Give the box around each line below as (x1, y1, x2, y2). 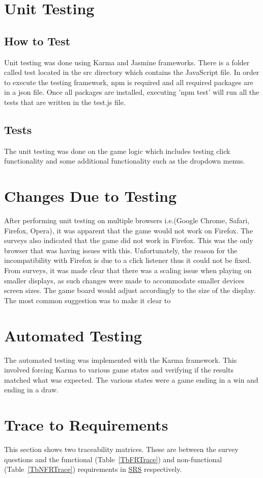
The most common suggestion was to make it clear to (4, 295, 171, 305)
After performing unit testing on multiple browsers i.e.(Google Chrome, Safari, (4, 215, 250, 226)
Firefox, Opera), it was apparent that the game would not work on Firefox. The (4, 225, 253, 235)
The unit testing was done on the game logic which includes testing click (4, 145, 230, 156)
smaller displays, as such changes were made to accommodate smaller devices (4, 275, 245, 285)
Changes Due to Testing (4, 185, 177, 206)
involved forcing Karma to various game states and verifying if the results (4, 364, 233, 375)
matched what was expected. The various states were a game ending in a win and (4, 374, 258, 385)
